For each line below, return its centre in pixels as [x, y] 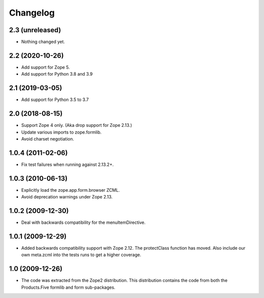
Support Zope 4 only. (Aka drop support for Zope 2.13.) [77, 125]
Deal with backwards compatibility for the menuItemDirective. [83, 222]
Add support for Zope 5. [46, 67]
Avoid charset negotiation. [48, 139]
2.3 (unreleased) [35, 30]
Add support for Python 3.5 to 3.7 [55, 99]
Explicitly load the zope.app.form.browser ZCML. [70, 190]
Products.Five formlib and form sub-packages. [68, 287]
